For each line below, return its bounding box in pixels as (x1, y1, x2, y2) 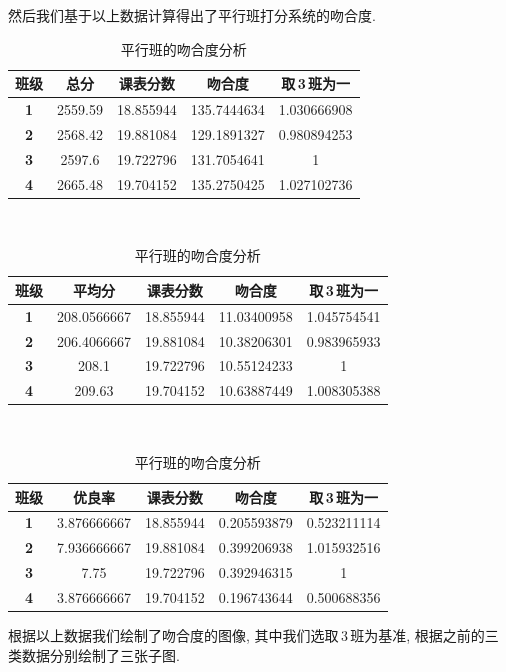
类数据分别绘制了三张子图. (8, 644, 180, 665)
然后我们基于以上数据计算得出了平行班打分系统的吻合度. (8, 5, 376, 25)
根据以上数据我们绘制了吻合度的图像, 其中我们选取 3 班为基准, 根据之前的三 (8, 624, 499, 645)
